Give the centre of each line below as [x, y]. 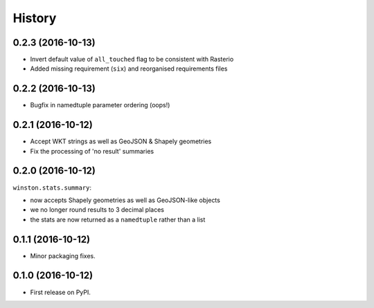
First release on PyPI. [61, 292]
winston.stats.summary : [52, 188]
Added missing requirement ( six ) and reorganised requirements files [129, 69]
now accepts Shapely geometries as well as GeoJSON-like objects [125, 200]
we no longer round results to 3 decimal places [97, 210]
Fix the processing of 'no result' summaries [92, 151]
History [35, 18]
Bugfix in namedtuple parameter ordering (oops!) [100, 105]
